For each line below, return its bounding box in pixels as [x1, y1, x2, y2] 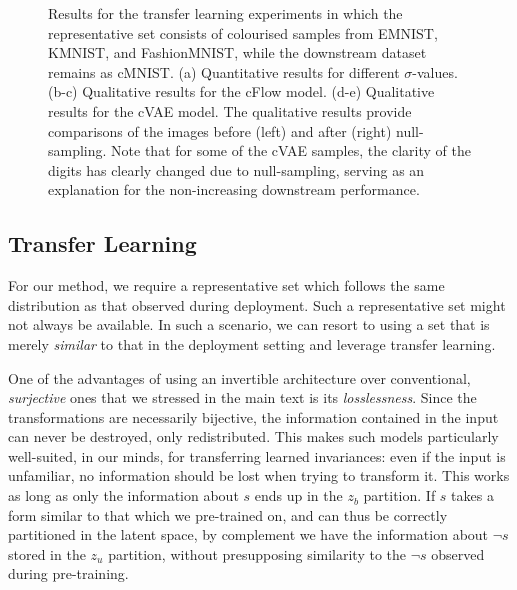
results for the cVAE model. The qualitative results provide [48, 100, 412, 121]
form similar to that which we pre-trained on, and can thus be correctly [8, 504, 448, 525]
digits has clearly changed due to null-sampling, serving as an [48, 159, 425, 180]
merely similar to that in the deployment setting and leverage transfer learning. [8, 333, 496, 354]
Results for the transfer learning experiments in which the [48, 3, 403, 23]
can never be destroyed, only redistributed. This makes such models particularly [8, 426, 499, 447]
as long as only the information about [8, 485, 239, 506]
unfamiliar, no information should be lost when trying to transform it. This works [8, 465, 510, 486]
